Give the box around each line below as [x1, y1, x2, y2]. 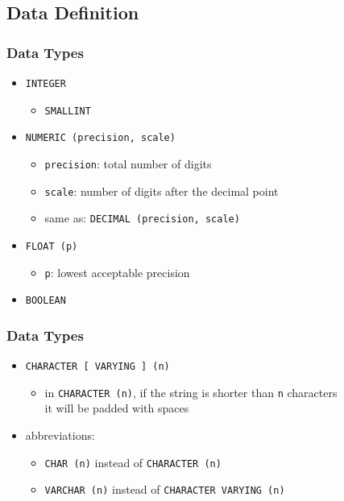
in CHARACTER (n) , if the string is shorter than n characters [44, 383, 338, 400]
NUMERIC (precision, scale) [25, 132, 176, 144]
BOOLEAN [25, 295, 66, 307]
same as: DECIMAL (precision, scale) [44, 209, 240, 226]
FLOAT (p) [25, 240, 78, 252]
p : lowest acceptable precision [44, 263, 190, 280]
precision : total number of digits [44, 155, 212, 172]
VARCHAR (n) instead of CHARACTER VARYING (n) [44, 481, 285, 498]
